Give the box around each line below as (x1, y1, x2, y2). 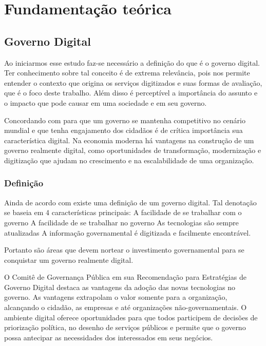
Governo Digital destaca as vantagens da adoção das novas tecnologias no (4, 281, 235, 292)
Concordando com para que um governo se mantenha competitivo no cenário (4, 114, 245, 125)
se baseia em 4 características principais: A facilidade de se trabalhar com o (4, 207, 242, 218)
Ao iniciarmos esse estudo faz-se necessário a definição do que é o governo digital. (4, 57, 260, 68)
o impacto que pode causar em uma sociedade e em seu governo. (4, 97, 207, 108)
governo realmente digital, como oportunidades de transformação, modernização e (4, 145, 261, 156)
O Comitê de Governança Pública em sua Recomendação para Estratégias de (4, 272, 246, 282)
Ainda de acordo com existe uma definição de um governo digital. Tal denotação (4, 197, 257, 207)
